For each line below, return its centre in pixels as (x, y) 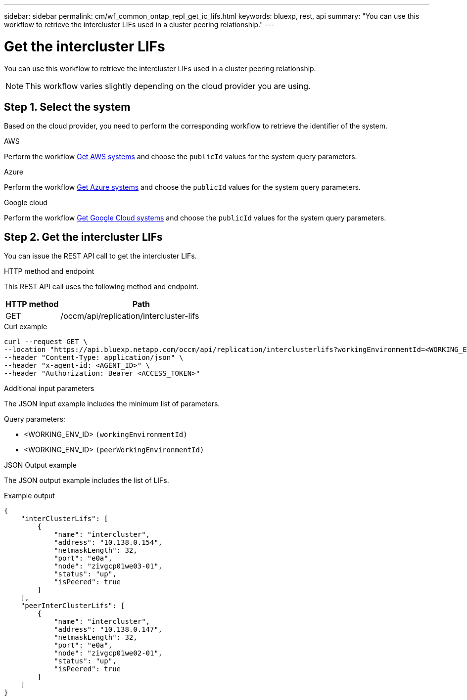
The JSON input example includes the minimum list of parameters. (112, 404)
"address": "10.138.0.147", (108, 630)
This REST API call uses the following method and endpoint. (101, 287)
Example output (29, 496)
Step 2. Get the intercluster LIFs (83, 237)
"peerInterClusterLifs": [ (73, 606)
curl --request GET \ (46, 342)
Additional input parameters (49, 389)
